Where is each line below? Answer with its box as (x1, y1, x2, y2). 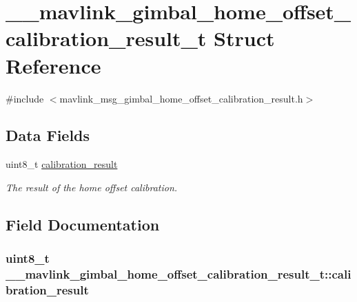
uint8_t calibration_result (6, 157, 118, 171)
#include (6, 91, 44, 105)
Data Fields (6, 125, 90, 146)
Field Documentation (6, 213, 160, 235)
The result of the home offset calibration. (6, 180, 178, 194)
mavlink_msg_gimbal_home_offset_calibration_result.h (59, 91, 303, 105)
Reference (6, 51, 101, 79)
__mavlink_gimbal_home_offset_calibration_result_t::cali (6, 266, 351, 283)
